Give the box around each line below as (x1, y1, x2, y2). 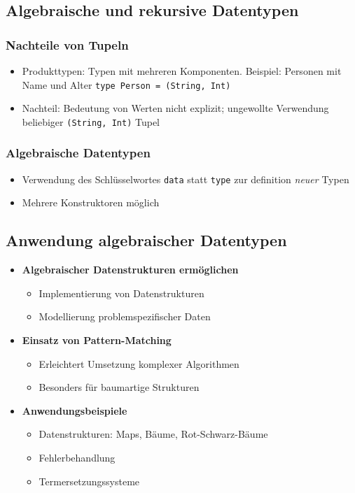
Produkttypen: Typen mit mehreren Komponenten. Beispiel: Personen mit (22, 64, 342, 78)
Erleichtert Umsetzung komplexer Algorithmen (39, 356, 239, 371)
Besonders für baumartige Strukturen (39, 380, 200, 394)
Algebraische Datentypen (6, 144, 151, 162)
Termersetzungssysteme (39, 473, 140, 488)
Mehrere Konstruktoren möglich (22, 195, 160, 210)
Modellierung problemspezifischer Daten (39, 309, 211, 324)
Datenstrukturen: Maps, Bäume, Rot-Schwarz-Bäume (39, 427, 268, 441)
